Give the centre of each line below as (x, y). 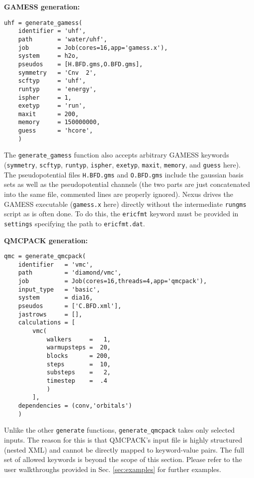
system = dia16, (55, 298)
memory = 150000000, (59, 122)
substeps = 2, (79, 373)
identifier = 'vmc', (55, 264)
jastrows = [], (50, 314)
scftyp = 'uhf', (52, 81)
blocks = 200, (79, 356)
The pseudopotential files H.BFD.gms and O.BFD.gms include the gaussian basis (124, 174)
